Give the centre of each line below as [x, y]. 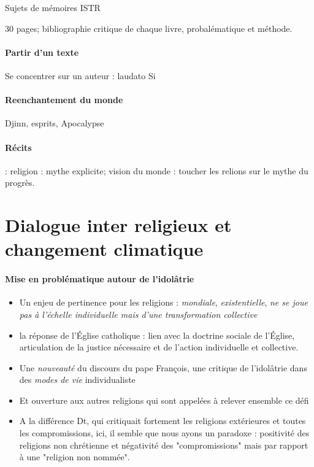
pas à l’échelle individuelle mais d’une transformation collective [138, 314]
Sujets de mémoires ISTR [53, 7]
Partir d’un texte [42, 52]
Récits [18, 147]
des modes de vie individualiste [77, 380]
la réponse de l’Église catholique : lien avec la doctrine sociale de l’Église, [157, 335]
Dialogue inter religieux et [118, 225]
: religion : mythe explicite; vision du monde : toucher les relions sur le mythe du [157, 170]
